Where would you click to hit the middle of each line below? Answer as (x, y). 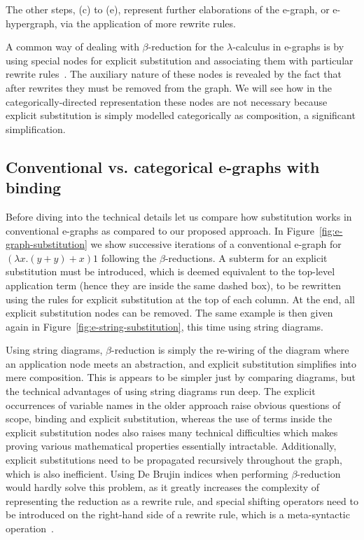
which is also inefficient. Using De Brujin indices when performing (147, 473)
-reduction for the (186, 47)
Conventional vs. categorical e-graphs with (163, 166)
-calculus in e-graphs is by (288, 47)
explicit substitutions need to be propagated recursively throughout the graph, (174, 460)
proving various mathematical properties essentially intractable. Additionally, (171, 446)
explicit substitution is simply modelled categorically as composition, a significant (181, 115)
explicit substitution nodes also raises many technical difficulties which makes (172, 432)
